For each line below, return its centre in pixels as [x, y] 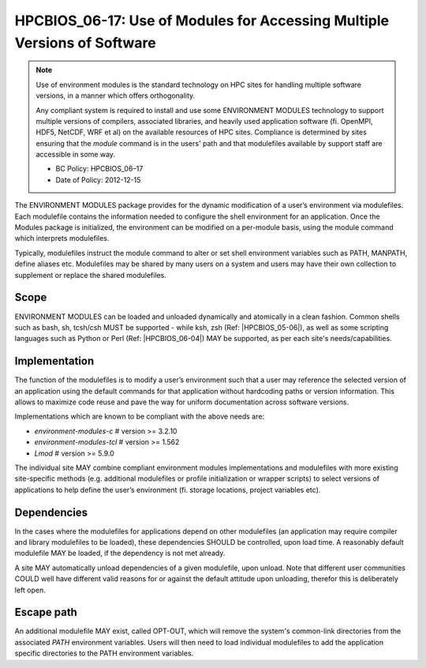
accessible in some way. [76, 155]
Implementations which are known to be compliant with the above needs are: [139, 417]
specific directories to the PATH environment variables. [104, 653]
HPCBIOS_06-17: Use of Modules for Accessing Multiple [202, 21]
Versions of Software [86, 43]
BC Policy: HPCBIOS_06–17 [99, 169]
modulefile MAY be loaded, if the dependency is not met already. [120, 554]
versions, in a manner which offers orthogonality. [116, 96]
